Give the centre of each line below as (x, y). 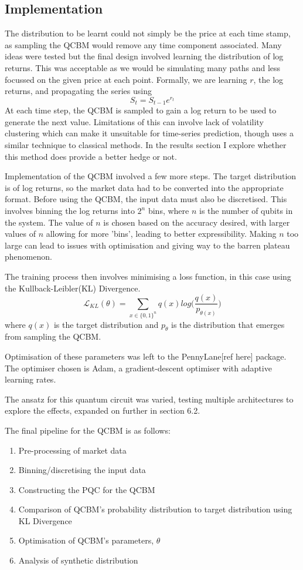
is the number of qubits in (246, 211)
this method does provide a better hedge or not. (91, 156)
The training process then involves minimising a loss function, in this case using (148, 276)
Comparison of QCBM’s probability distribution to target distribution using (155, 509)
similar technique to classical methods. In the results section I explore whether (146, 145)
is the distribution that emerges (228, 324)
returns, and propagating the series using (78, 91)
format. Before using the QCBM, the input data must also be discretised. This (146, 199)
